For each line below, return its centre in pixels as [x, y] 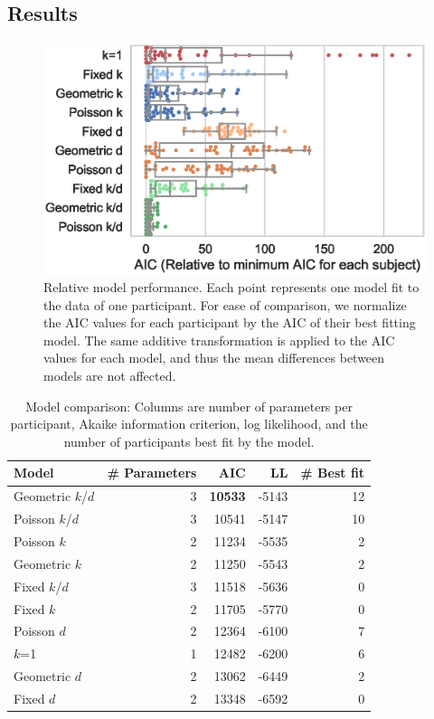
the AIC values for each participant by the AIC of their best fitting [230, 322]
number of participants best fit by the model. [189, 441]
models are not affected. [110, 376]
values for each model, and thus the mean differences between [214, 358]
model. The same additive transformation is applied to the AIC [219, 340]
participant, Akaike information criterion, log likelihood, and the [189, 424]
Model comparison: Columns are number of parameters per [189, 406]
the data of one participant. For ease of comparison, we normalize [225, 304]
